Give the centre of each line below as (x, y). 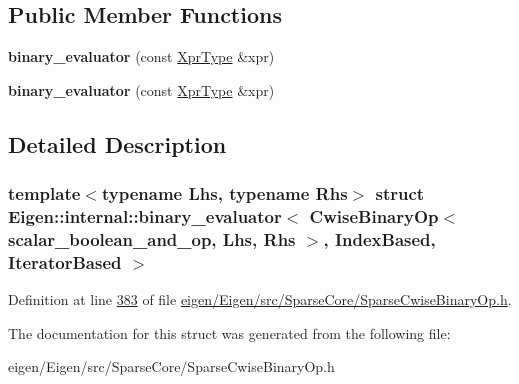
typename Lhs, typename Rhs (224, 193)
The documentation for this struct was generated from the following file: (229, 332)
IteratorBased (65, 261)
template (44, 193)
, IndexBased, (379, 238)
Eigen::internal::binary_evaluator (145, 216)
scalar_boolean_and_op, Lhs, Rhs (152, 238)
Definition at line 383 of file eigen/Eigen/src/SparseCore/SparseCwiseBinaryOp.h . (260, 299)
